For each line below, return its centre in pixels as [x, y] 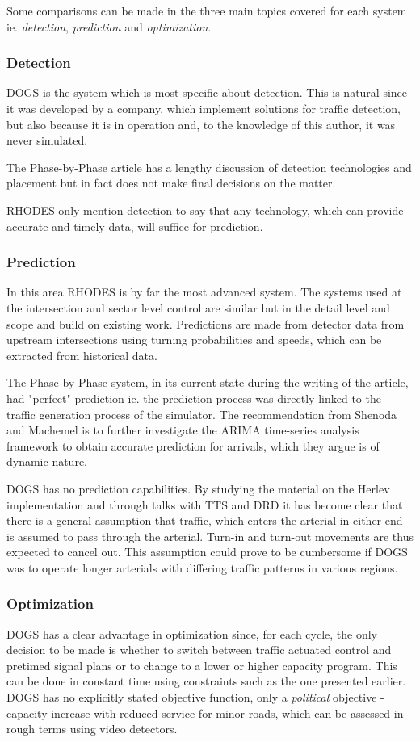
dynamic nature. [47, 461]
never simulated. [47, 140]
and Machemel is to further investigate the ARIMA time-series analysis [183, 430]
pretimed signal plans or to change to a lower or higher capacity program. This [202, 665]
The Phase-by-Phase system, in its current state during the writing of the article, [208, 382]
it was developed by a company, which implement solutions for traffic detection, [204, 108]
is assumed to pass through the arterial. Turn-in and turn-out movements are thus [210, 536]
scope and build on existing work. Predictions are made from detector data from [206, 323]
